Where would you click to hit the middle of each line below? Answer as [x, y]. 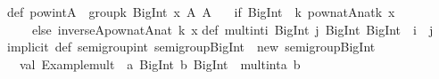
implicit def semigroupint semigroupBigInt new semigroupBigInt [191, 47]
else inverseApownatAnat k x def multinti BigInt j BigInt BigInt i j [232, 29]
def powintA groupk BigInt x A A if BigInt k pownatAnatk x [201, 12]
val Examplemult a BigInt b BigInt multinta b [160, 63]
